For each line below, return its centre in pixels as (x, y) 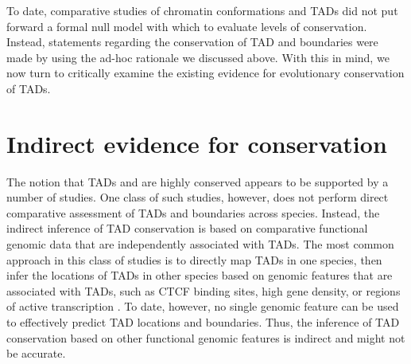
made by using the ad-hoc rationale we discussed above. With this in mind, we (198, 57)
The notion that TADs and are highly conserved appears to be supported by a (198, 181)
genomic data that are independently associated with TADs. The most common (200, 244)
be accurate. (36, 353)
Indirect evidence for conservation (197, 143)
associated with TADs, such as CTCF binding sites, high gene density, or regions (204, 290)
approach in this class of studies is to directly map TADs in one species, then (194, 259)
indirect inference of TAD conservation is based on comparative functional (187, 228)
